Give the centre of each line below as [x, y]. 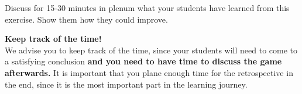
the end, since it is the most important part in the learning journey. [126, 84]
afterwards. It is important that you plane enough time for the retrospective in [149, 72]
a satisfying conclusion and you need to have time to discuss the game [143, 61]
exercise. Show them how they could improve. [86, 19]
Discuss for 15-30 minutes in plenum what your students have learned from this [147, 8]
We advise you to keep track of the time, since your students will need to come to [151, 50]
